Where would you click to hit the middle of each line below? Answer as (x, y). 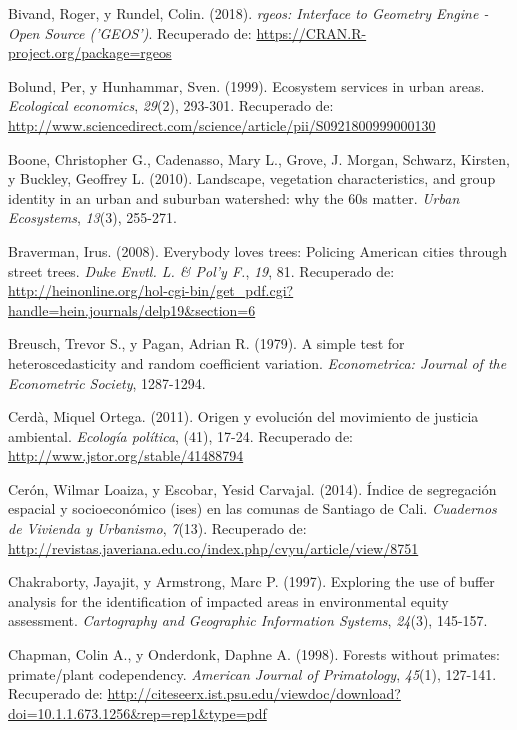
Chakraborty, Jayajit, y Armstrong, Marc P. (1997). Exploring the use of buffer (251, 581)
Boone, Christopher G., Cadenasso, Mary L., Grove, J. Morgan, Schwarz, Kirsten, (259, 158)
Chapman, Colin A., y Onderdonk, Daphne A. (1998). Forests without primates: (254, 654)
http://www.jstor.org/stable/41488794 (126, 455)
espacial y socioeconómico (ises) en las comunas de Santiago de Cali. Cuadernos (252, 508)
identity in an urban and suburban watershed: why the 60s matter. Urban (234, 197)
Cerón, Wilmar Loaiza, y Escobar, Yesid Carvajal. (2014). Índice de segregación (252, 488)
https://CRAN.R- (311, 32)
